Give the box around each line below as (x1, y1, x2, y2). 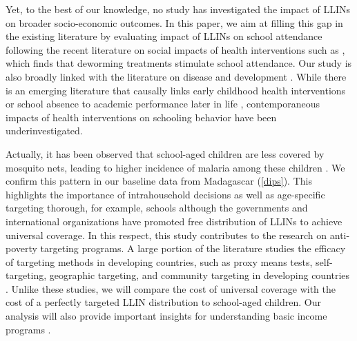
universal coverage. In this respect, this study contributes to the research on (6, 227, 327, 242)
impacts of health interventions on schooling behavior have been (6, 110, 277, 124)
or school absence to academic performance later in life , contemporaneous (6, 96, 320, 111)
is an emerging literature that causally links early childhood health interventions (6, 83, 346, 97)
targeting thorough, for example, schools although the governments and (6, 200, 308, 215)
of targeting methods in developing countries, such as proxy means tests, (6, 254, 313, 269)
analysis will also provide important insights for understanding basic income (6, 309, 327, 323)
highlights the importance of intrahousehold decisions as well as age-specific (6, 187, 325, 201)
